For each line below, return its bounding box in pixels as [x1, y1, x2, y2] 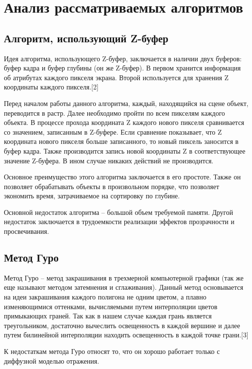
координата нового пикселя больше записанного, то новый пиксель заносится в [4, 136, 239, 146]
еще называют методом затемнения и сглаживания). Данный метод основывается [4, 282, 243, 292]
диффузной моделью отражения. [4, 355, 100, 366]
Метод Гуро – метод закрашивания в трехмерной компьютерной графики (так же [4, 272, 244, 282]
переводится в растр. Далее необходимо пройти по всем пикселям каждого [4, 107, 225, 118]
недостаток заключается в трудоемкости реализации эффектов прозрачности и [4, 216, 235, 227]
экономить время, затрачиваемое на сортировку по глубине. [4, 191, 180, 201]
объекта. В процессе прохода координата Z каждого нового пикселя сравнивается [4, 117, 245, 127]
